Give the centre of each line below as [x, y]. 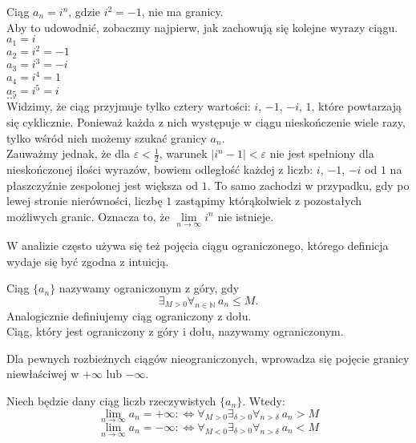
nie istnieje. [246, 216]
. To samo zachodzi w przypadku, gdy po [308, 185]
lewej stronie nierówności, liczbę [85, 201]
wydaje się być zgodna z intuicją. [88, 261]
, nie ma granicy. [182, 11]
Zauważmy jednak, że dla [68, 153]
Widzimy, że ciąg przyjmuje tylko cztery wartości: [129, 106]
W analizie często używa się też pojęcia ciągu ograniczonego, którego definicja [198, 246]
